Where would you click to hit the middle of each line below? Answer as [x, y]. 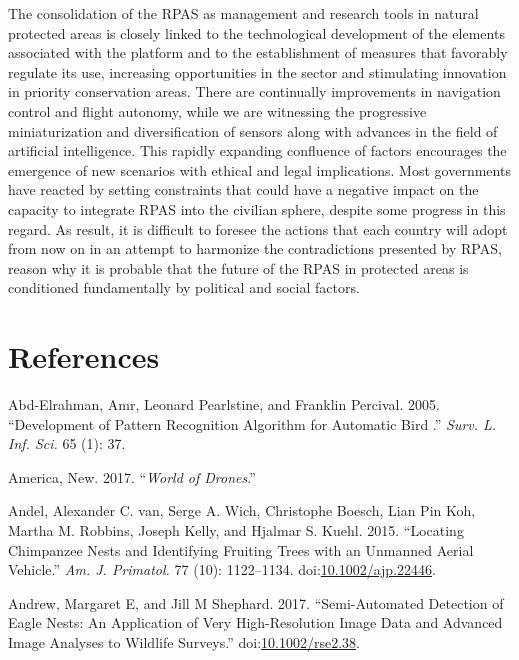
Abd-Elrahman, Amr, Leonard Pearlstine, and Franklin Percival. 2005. [224, 404]
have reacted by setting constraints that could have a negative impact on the [243, 189]
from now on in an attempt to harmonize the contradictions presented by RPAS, [255, 248]
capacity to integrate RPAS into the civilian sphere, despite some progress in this [257, 208]
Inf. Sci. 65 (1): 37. [67, 443]
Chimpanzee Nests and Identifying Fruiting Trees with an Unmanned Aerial [241, 549]
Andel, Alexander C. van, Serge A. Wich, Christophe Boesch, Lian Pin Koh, [242, 510]
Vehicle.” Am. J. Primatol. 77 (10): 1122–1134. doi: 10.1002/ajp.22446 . [222, 569]
